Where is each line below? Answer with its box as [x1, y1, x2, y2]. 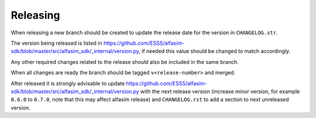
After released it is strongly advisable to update [11, 80, 125, 87]
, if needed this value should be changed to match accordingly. [138, 48, 291, 55]
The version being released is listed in [11, 40, 102, 47]
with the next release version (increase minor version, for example [140, 88, 300, 95]
